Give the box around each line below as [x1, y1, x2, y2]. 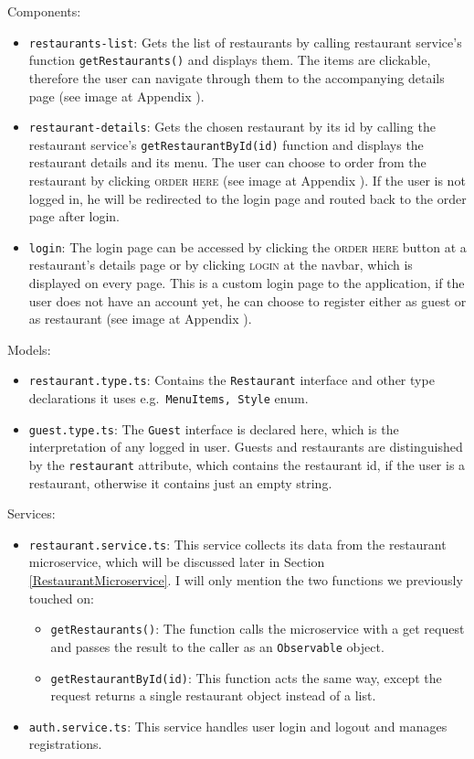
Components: [7, 2, 81, 20]
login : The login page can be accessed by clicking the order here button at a [28, 237, 467, 256]
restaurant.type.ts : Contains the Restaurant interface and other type [28, 370, 435, 390]
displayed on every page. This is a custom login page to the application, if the [28, 273, 465, 293]
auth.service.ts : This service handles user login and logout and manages [28, 716, 448, 735]
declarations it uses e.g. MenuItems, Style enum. [28, 389, 309, 408]
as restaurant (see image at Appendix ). [28, 309, 252, 328]
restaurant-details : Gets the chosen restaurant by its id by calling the [28, 117, 436, 136]
